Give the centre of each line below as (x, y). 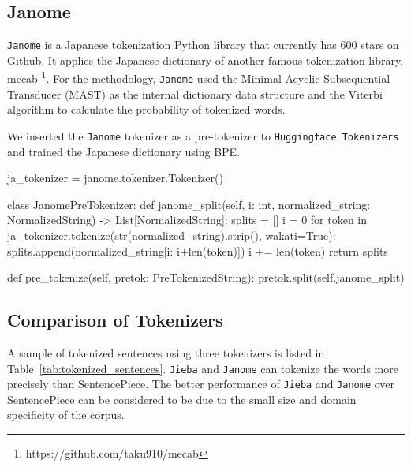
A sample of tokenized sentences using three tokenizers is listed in (166, 352)
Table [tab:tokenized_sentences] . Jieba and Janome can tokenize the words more (203, 368)
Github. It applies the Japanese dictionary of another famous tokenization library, (205, 60)
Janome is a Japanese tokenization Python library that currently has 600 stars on (203, 45)
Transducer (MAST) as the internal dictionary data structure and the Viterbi (195, 93)
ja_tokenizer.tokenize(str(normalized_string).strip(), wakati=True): (172, 235)
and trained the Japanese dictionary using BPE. (124, 151)
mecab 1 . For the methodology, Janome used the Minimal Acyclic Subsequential (199, 77)
